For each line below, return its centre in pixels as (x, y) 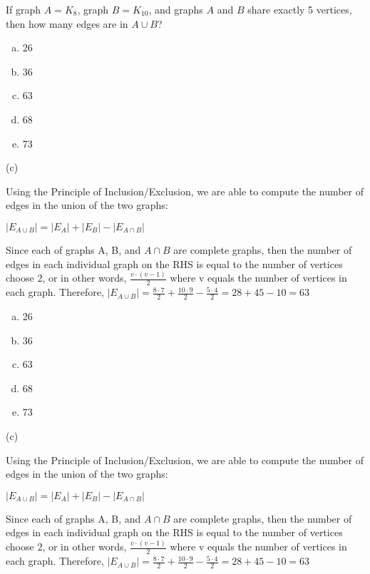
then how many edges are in (67, 23)
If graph (24, 9)
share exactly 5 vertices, (300, 9)
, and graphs (176, 9)
